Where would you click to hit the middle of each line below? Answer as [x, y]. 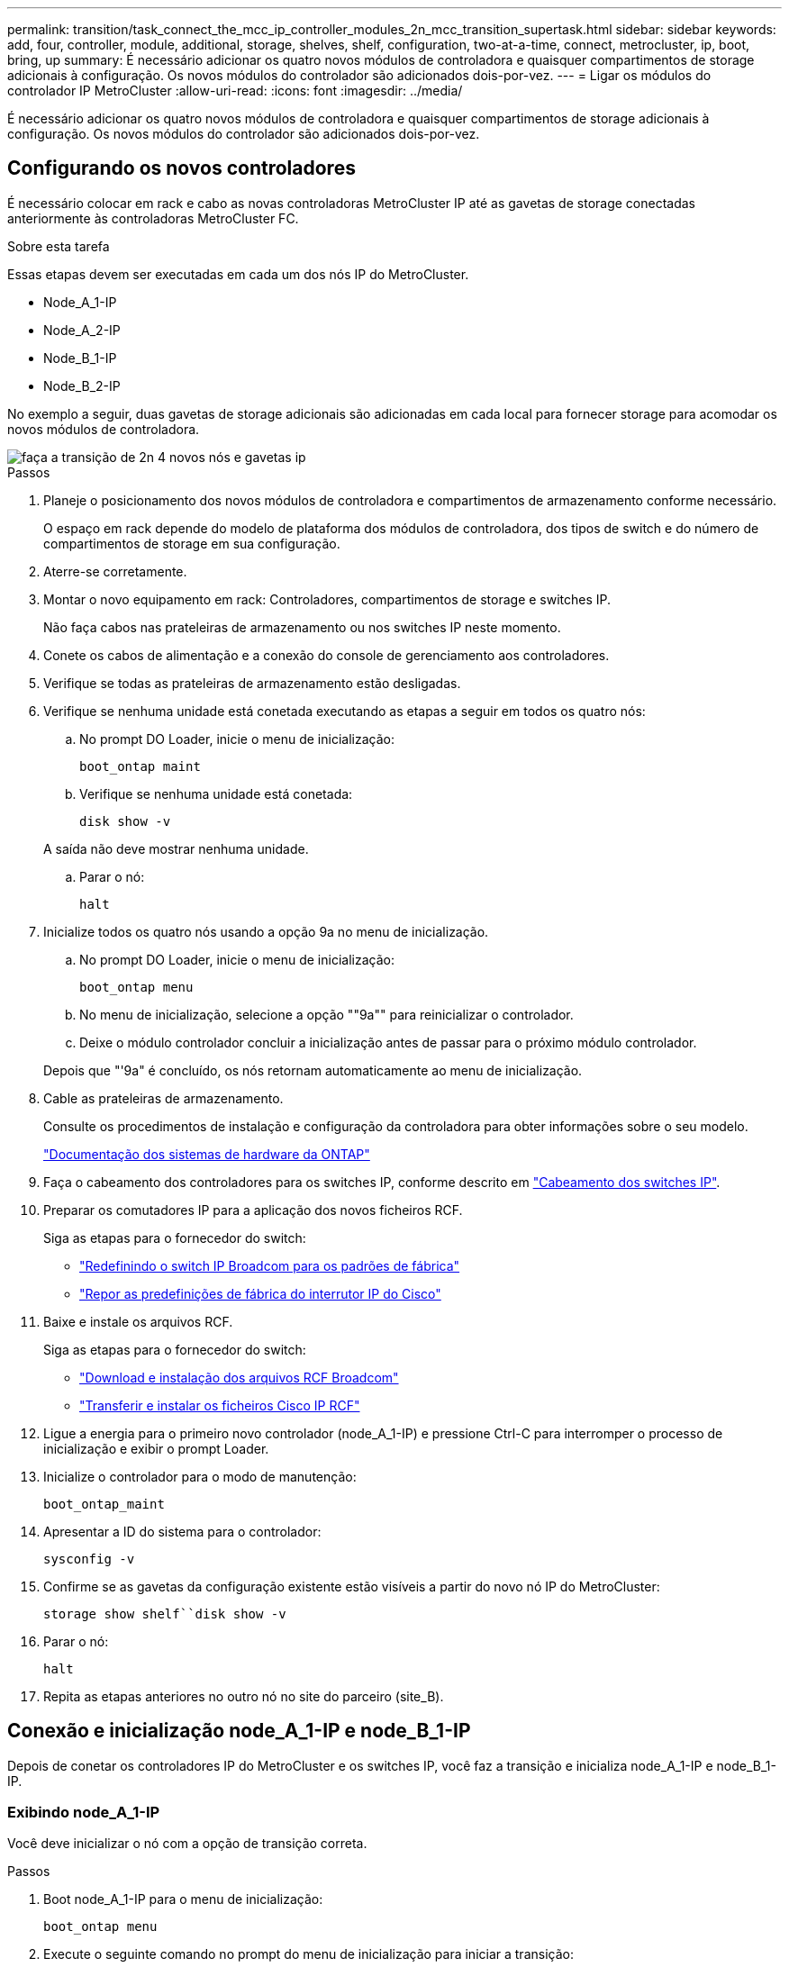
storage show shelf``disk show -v [165, 1613]
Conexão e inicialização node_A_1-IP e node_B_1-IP [239, 1731]
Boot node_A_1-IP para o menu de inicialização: [183, 1899]
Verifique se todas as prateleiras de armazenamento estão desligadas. [252, 683]
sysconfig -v [89, 1559]
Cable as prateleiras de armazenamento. [163, 1098]
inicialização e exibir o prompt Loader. [156, 1448]
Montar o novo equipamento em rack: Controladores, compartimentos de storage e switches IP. [327, 599]
